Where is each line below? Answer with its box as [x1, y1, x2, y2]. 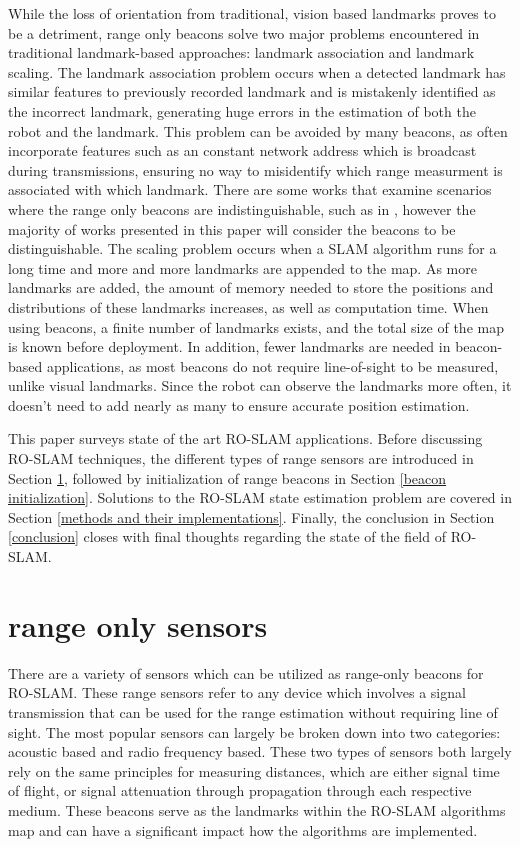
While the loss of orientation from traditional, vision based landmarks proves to [8, 3, 496, 23]
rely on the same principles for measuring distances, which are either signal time [8, 760, 500, 781]
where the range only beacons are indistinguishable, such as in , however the [8, 198, 476, 219]
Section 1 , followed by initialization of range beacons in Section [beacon [8, 467, 447, 488]
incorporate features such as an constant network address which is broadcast [8, 140, 477, 161]
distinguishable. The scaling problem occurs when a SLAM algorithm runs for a [8, 238, 497, 259]
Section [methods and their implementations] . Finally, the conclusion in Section [8, 506, 495, 527]
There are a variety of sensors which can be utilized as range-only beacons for [8, 662, 484, 683]
